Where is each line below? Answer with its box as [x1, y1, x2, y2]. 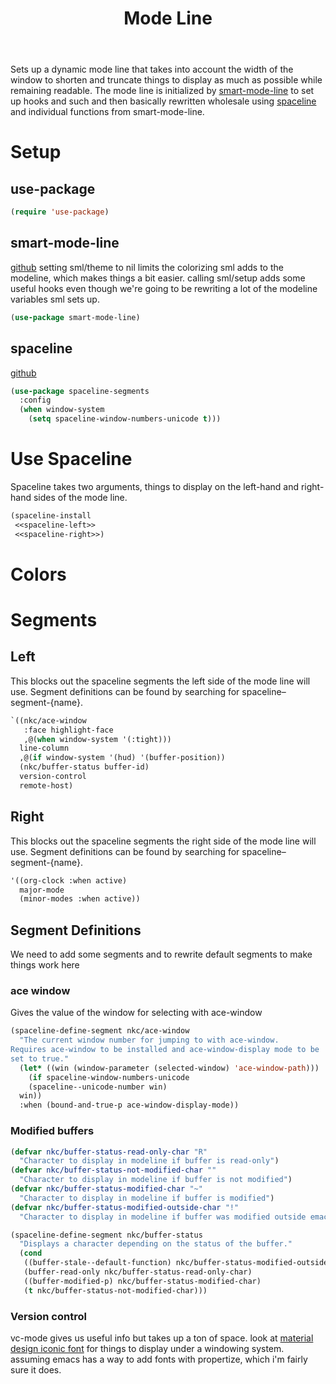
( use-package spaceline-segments [10, 386, 150, 396]
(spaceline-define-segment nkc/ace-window [10, 1026, 190, 1036]
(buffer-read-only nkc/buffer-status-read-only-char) [23, 1267, 253, 1277]
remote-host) [19, 780, 74, 791]
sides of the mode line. [33, 492, 128, 503]
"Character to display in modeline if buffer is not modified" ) [19, 1175, 293, 1185]
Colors [10, 563, 67, 586]
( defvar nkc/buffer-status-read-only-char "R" [10, 1147, 208, 1157]
